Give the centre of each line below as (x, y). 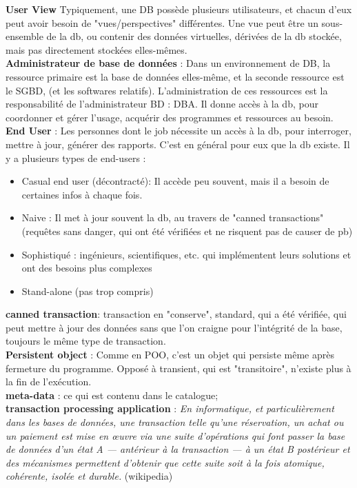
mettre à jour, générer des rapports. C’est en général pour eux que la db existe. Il (178, 144)
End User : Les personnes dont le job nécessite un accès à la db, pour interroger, (178, 131)
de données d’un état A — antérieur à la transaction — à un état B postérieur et (178, 449)
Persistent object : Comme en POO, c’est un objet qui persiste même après (170, 355)
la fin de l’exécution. (49, 382)
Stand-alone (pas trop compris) (88, 291)
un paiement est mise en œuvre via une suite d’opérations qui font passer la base (175, 435)
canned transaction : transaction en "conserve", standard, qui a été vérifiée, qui (176, 314)
